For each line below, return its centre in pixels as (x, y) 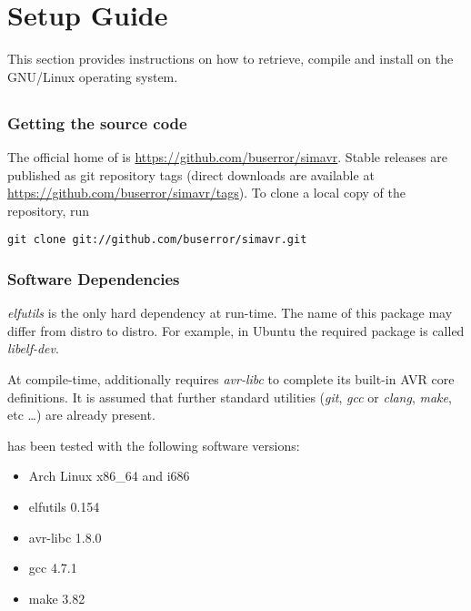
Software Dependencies (94, 278)
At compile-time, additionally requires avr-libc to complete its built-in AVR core (231, 379)
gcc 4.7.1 (53, 568)
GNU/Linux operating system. (93, 76)
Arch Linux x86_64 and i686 (109, 476)
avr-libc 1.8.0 (65, 537)
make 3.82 (57, 598)
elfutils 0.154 (64, 506)
